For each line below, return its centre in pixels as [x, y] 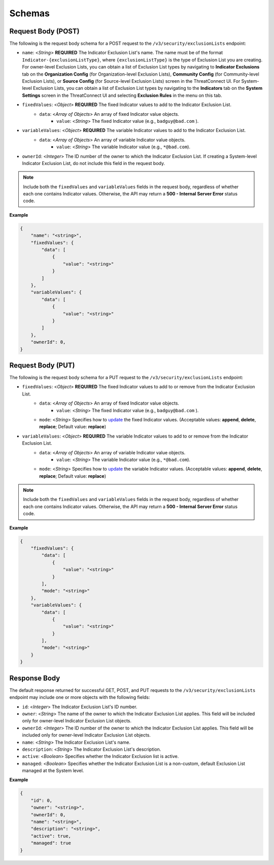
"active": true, [51, 836]
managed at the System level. [53, 771]
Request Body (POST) [44, 31]
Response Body [35, 678]
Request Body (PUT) [42, 365]
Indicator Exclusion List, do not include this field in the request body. [93, 163]
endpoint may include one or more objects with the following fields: [80, 697]
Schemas [30, 13]
